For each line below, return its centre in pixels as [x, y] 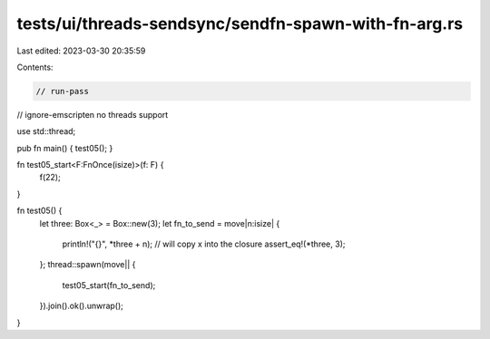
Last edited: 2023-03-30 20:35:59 [81, 51]
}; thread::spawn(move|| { [88, 265]
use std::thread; [46, 131]
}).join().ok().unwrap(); [82, 306]
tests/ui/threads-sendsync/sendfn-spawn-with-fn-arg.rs [240, 24]
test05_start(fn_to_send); [109, 285]
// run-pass [63, 91]
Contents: [35, 67]
